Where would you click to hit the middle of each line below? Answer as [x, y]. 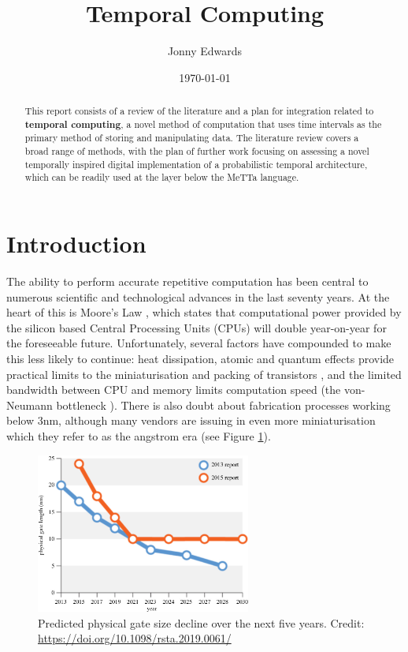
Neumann [30, 405]
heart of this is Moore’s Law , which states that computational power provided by [204, 312]
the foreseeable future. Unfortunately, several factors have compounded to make [199, 343]
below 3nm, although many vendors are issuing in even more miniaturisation [191, 420]
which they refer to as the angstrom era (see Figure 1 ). [139, 435]
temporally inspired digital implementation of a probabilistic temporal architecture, [196, 164]
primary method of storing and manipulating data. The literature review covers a [192, 138]
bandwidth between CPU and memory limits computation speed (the [174, 390]
